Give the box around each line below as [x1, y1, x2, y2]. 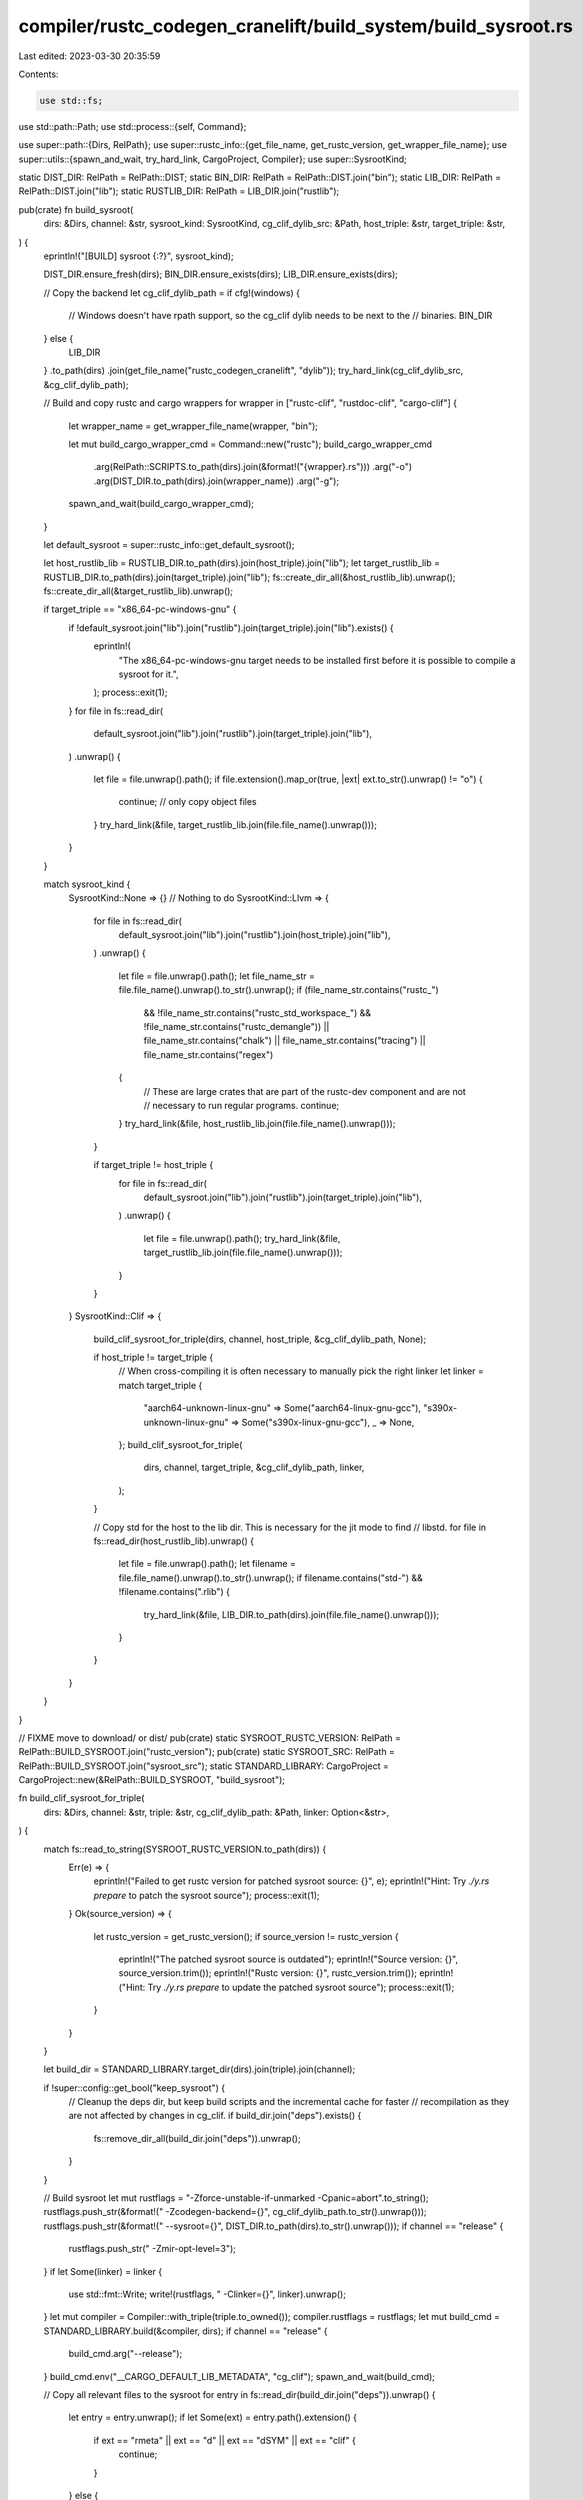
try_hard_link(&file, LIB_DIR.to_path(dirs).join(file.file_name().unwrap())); [143, 1608, 440, 1620]
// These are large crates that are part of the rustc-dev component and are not [143, 1085, 467, 1097]
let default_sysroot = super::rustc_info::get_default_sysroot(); [43, 538, 295, 550]
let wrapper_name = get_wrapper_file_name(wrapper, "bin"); [68, 420, 319, 432]
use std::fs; [39, 95, 104, 106]
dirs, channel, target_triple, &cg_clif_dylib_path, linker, [143, 1461, 365, 1474]
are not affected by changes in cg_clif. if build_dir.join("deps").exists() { [68, 2110, 362, 2122]
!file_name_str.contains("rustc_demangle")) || [143, 1021, 330, 1033]
